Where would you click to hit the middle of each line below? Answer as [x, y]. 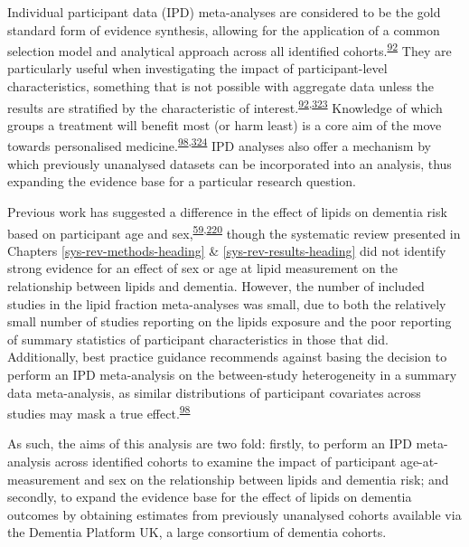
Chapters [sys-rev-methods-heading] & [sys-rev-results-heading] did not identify [227, 250]
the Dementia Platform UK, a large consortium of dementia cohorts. [197, 532]
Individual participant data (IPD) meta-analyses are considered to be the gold [224, 12]
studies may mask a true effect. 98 [99, 412]
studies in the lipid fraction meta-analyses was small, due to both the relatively [227, 303]
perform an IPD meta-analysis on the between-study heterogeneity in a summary [232, 374]
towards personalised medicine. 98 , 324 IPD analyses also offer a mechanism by [219, 145]
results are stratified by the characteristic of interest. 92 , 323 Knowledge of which [225, 106]
